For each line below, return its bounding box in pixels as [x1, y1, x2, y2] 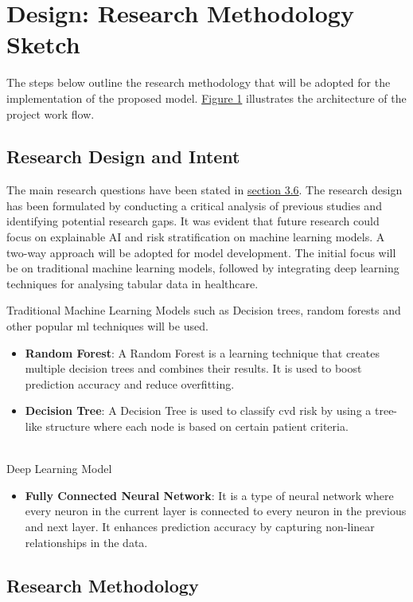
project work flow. [6, 105, 95, 122]
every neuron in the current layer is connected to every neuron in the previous [25, 502, 407, 519]
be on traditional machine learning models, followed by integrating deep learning [6, 260, 399, 276]
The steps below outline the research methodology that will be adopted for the [6, 74, 391, 91]
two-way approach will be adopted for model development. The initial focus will [6, 244, 396, 260]
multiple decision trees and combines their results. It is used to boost [25, 360, 362, 377]
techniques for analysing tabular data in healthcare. [6, 275, 259, 291]
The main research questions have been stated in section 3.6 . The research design [6, 182, 403, 198]
